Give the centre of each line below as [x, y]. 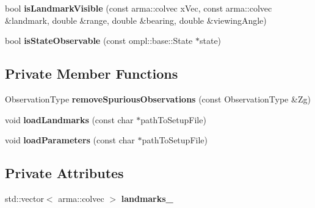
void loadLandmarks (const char [69, 119]
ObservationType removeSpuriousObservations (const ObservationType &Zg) [158, 99]
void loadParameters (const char [70, 140]
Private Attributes [64, 173]
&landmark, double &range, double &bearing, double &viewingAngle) [136, 20]
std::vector [24, 198]
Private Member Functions [92, 74]
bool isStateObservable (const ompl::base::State [99, 41]
